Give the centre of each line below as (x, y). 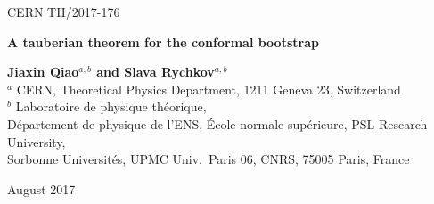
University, (37, 141)
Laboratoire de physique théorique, (111, 106)
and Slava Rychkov (156, 72)
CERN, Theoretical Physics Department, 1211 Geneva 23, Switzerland (209, 89)
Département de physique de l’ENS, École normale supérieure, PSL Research (217, 123)
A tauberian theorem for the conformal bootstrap (163, 41)
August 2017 (41, 188)
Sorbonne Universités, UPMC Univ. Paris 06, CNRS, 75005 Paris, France (209, 159)
